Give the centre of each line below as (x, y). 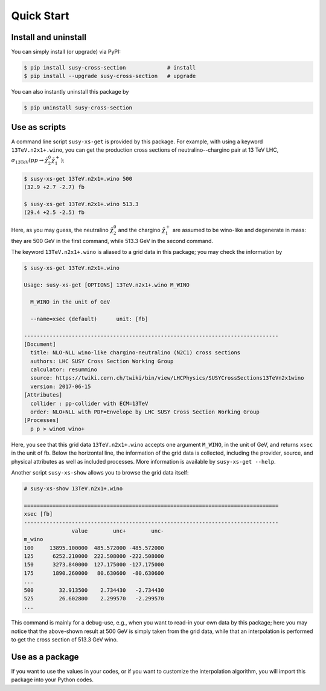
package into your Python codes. (52, 680)
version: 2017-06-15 (61, 386)
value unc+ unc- (118, 531)
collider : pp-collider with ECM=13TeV (89, 403)
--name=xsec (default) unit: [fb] (89, 319)
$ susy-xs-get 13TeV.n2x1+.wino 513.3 (81, 204)
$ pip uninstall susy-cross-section (78, 108)
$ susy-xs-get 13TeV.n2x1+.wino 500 (78, 179)
